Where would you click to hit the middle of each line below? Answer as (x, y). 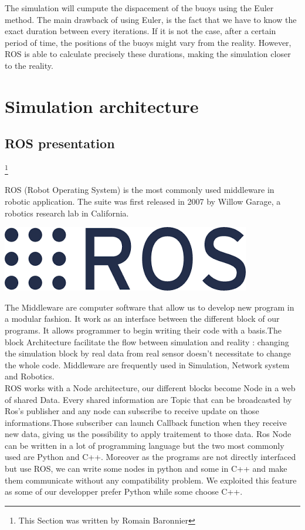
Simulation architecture (102, 106)
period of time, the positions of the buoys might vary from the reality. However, (148, 42)
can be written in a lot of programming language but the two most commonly (145, 445)
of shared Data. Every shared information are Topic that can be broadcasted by (148, 399)
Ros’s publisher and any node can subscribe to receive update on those (132, 411)
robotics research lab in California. (67, 213)
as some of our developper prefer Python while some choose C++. (124, 491)
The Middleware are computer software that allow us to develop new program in (150, 307)
